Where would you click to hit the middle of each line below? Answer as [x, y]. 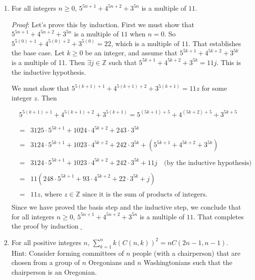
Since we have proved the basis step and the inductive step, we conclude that [126, 207]
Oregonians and [112, 262]
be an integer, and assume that [131, 53]
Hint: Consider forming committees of [68, 253]
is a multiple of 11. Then [48, 62]
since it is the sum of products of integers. [145, 195]
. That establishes [215, 43]
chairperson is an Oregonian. [54, 272]
